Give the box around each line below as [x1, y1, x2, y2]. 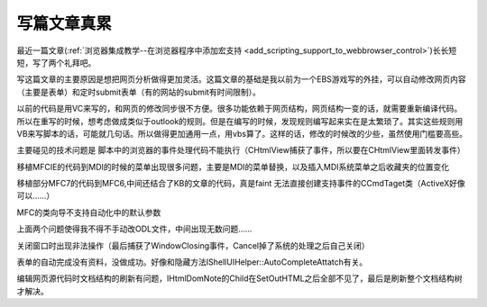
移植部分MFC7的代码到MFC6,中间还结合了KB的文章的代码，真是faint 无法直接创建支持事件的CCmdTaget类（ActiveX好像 [16, 178, 466, 189]
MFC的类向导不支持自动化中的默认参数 [16, 207, 161, 218]
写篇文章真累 [16, 14, 113, 33]
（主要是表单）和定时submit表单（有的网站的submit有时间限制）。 [16, 86, 261, 97]
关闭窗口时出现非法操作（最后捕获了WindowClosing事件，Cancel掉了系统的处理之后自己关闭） [16, 239, 370, 251]
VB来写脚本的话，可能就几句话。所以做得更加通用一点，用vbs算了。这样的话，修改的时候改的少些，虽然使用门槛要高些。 [16, 128, 468, 139]
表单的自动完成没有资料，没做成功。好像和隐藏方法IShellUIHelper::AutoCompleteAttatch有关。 [16, 257, 368, 267]
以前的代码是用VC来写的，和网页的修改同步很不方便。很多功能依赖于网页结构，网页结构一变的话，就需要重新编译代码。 [16, 104, 463, 114]
